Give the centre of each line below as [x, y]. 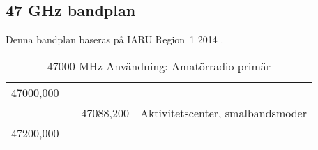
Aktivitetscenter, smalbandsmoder [223, 112]
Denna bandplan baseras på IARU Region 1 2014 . [115, 39]
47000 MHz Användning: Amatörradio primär [159, 66]
